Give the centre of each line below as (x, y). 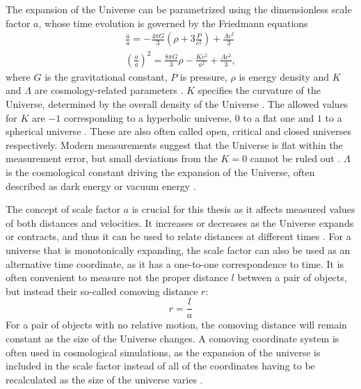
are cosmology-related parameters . (109, 90)
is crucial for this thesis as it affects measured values (243, 209)
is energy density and (284, 76)
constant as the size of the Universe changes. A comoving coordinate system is (173, 338)
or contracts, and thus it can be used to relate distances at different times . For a (178, 236)
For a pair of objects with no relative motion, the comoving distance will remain (176, 325)
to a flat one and (279, 117)
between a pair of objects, (292, 277)
